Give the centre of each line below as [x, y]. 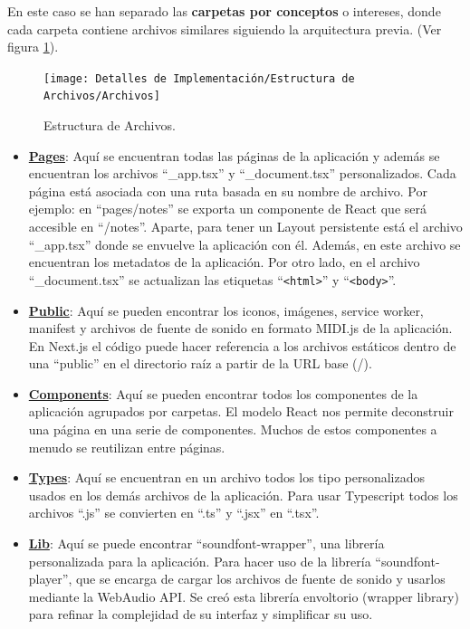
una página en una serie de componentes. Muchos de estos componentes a [233, 429]
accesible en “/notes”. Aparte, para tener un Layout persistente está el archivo [245, 227]
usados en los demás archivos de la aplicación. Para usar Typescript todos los [243, 495]
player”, [50, 579]
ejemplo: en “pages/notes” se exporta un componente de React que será [227, 209]
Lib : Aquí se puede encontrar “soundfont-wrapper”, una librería [206, 543]
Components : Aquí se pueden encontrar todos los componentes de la [223, 393]
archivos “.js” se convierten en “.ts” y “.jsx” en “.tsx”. [174, 513]
